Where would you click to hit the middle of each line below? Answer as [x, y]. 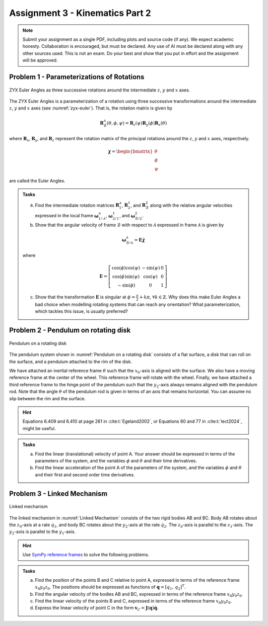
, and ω [127, 216]
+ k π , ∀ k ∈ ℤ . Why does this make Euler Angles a [190, 297]
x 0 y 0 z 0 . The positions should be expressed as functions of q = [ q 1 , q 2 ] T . [110, 587]
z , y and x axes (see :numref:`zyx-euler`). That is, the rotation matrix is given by [91, 108]
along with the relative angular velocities [191, 205]
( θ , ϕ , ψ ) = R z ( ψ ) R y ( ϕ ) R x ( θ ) [137, 124]
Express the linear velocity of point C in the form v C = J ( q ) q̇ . [97, 608]
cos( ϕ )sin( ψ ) [126, 276]
